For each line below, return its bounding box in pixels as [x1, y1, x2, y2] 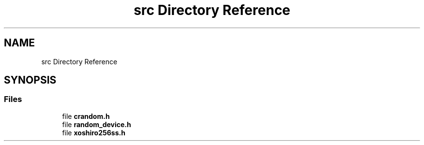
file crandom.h [62, 112, 110, 120]
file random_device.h [62, 120, 131, 129]
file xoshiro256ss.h [62, 128, 125, 137]
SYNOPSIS [4, 74, 57, 87]
